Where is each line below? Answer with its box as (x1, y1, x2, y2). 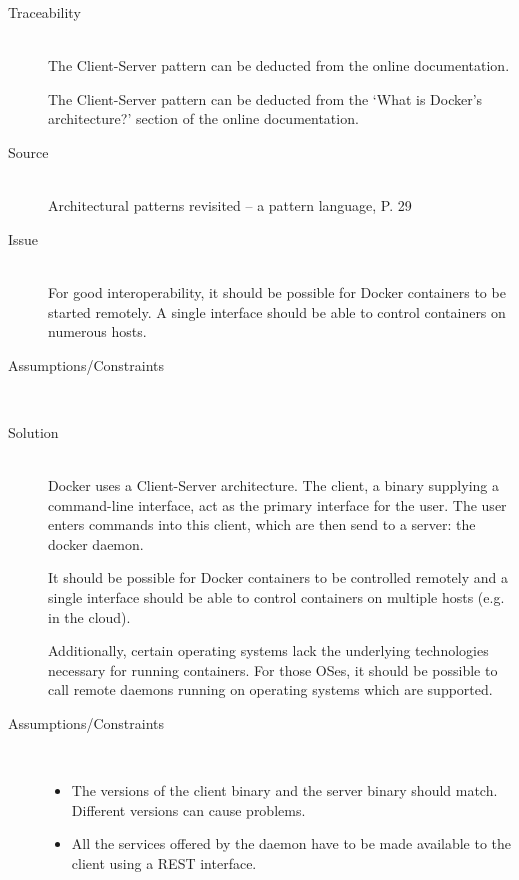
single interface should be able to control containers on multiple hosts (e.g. (48, 587, 505, 608)
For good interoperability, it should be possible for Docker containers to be (48, 281, 506, 302)
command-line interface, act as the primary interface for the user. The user (48, 494, 507, 515)
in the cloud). (48, 606, 131, 627)
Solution (8, 421, 59, 442)
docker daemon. (48, 533, 144, 554)
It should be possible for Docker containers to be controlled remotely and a (48, 567, 508, 588)
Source (8, 141, 49, 162)
